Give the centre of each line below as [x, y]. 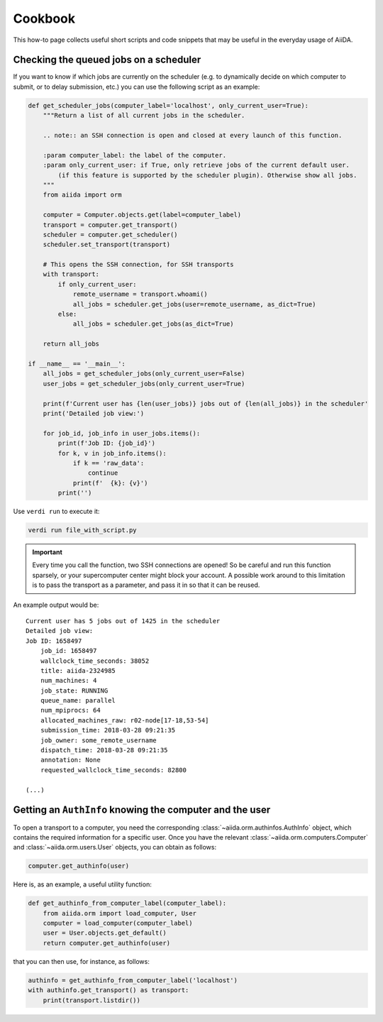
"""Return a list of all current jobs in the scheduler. [144, 116]
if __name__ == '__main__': [77, 363]
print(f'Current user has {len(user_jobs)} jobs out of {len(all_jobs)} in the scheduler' [206, 403]
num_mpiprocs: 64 [70, 710]
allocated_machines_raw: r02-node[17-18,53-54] [124, 720]
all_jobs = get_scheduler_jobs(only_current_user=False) [144, 374]
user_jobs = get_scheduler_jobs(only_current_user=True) [144, 384]
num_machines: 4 [68, 681]
